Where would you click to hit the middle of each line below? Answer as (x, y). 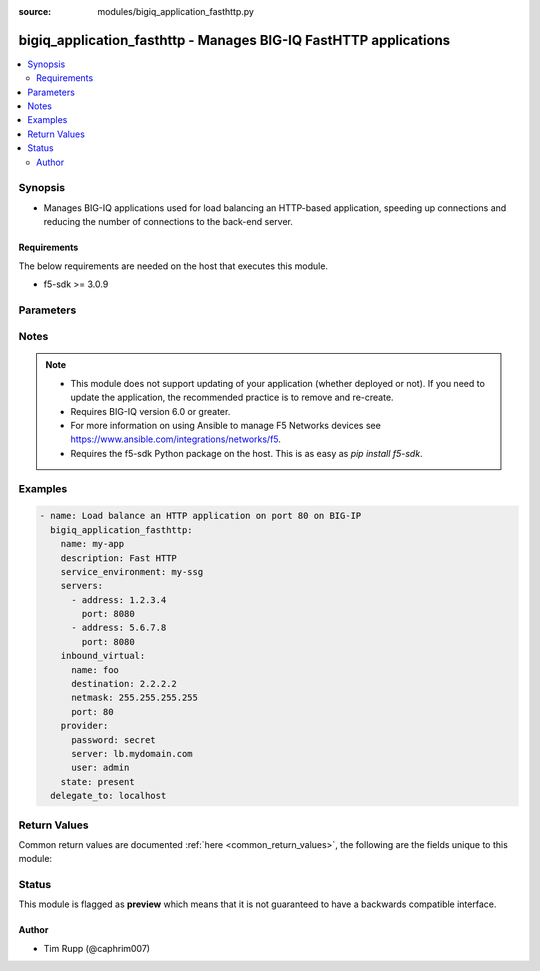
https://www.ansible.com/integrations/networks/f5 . (176, 439)
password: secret (114, 739)
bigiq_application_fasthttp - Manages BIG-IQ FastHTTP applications (234, 40)
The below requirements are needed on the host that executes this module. (173, 266)
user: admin (100, 768)
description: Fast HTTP (118, 558)
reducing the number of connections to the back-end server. (168, 222)
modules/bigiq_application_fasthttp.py (176, 11)
